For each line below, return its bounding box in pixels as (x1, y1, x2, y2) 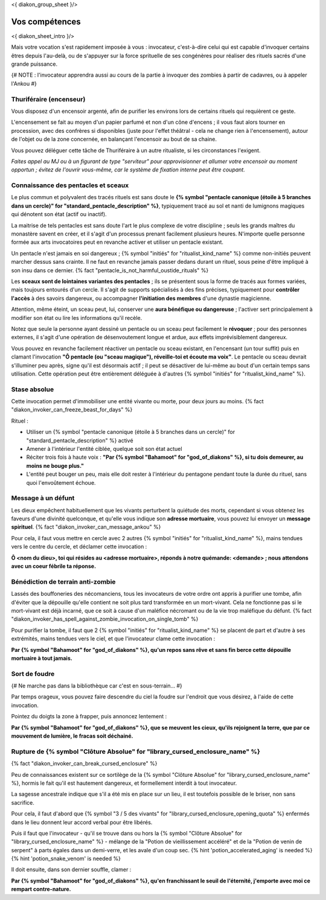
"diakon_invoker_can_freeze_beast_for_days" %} (11, 406, 133, 413)
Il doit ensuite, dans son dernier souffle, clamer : (11, 866, 132, 873)
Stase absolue (11, 385, 54, 394)
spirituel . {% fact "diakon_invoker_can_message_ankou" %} (11, 523, 161, 531)
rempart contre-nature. (11, 886, 71, 893)
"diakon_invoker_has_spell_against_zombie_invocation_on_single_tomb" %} (11, 616, 199, 623)
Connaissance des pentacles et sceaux (11, 181, 129, 190)
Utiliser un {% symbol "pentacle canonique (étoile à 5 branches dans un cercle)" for (26, 429, 235, 436)
